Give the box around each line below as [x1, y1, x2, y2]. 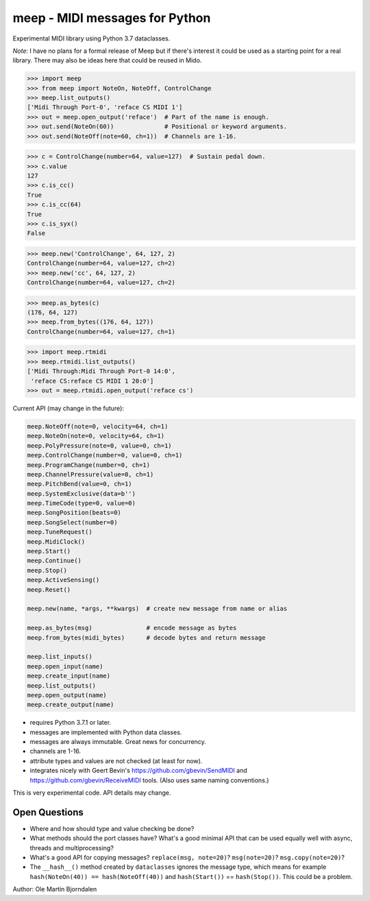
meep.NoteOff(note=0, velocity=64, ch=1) [27, 422, 169, 430]
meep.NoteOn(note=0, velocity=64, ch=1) [27, 432, 164, 440]
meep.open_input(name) [27, 662, 103, 670]
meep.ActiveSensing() [27, 576, 100, 584]
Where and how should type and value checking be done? [29, 824, 195, 832]
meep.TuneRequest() [27, 528, 92, 536]
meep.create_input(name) [27, 672, 111, 680]
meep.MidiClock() [27, 538, 86, 545]
